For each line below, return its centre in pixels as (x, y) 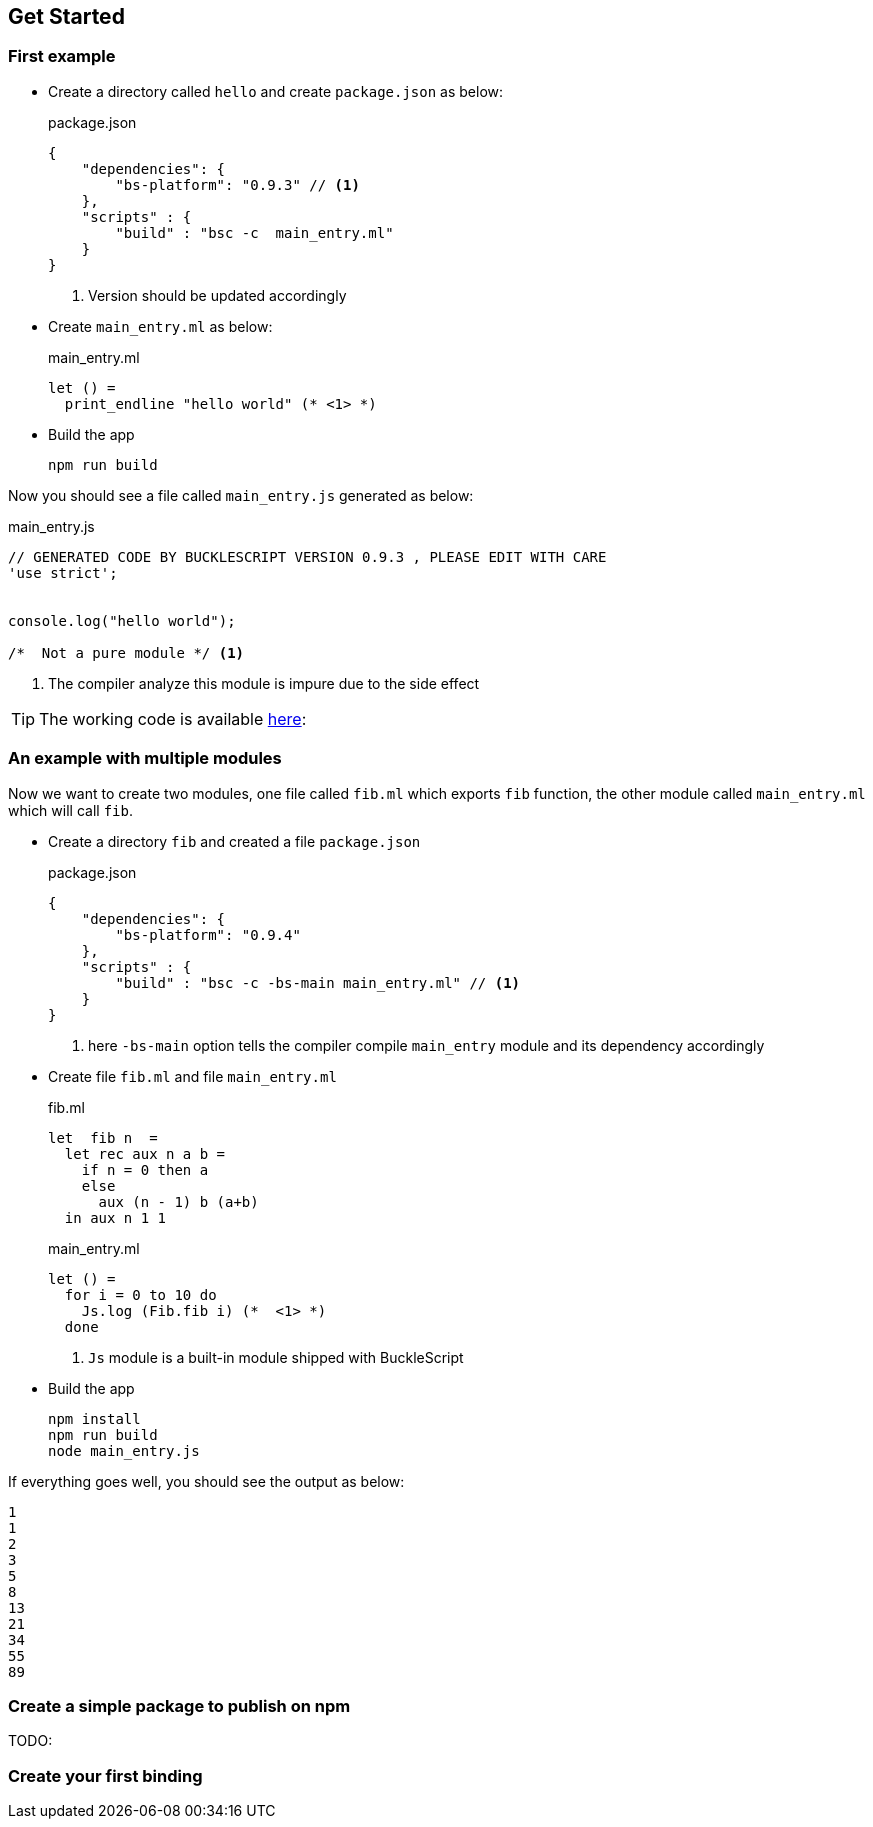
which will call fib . (70, 810)
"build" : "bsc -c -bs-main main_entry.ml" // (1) (318, 982)
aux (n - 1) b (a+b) (178, 1201)
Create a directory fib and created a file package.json (234, 841)
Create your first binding (105, 1775)
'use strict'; (63, 572)
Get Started (66, 16)
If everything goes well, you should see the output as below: (206, 1481)
